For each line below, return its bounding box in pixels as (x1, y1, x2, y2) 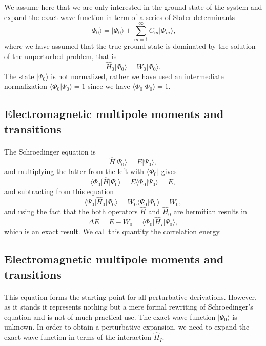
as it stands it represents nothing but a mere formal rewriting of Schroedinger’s (4, 301, 253, 312)
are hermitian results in (173, 206, 248, 217)
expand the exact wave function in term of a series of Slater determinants (4, 11, 235, 22)
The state (4, 70, 34, 81)
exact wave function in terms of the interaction (4, 332, 152, 342)
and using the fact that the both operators (4, 206, 138, 217)
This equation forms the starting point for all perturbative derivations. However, (4, 291, 257, 302)
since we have (88, 81, 130, 91)
